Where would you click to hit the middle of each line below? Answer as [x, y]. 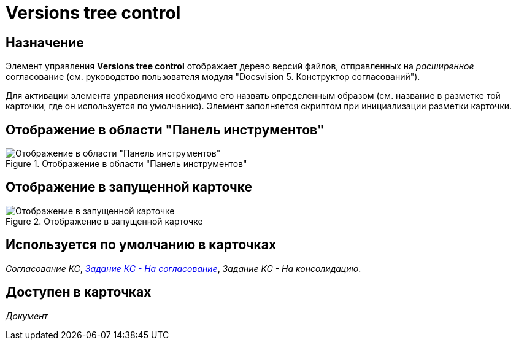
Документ [27, 316]
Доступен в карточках [79, 292]
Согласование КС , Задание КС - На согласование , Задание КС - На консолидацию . [183, 268]
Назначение [45, 42]
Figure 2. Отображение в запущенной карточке [104, 221]
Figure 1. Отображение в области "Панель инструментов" [126, 164]
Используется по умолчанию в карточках [141, 245]
